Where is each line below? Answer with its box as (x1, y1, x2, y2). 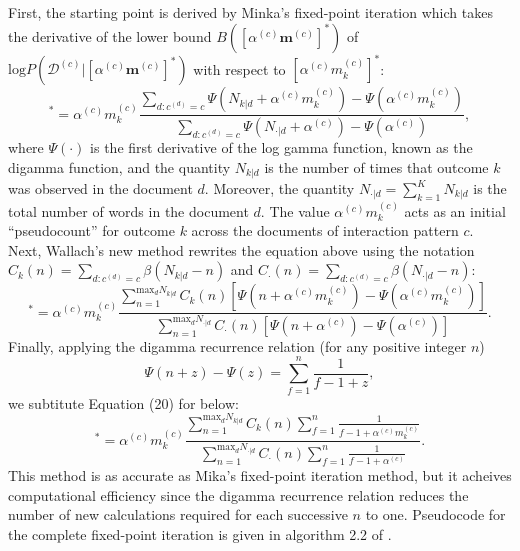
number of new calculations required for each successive (8, 504, 348, 525)
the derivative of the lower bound (8, 25, 212, 46)
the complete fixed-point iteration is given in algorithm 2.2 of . (8, 523, 392, 544)
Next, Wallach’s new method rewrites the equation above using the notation (8, 239, 475, 260)
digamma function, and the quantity (8, 156, 231, 177)
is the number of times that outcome (264, 156, 489, 177)
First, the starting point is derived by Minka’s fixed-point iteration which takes (8, 2, 493, 22)
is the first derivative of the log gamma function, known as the (90, 136, 473, 157)
